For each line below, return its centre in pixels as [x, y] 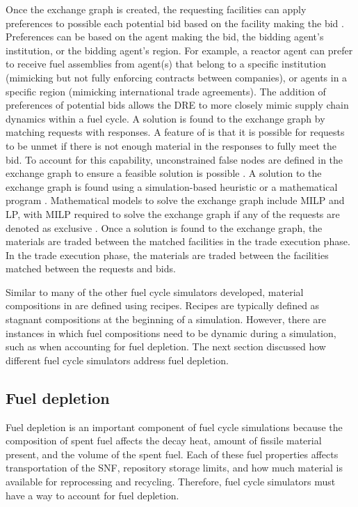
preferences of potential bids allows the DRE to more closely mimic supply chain [177, 105]
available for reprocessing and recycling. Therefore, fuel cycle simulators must [171, 482]
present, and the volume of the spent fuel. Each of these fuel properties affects [172, 454]
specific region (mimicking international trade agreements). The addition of [166, 91]
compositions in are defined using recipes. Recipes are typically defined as [163, 305]
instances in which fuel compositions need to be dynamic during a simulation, [171, 333]
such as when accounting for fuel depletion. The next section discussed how [166, 346]
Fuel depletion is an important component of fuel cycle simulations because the [174, 427]
